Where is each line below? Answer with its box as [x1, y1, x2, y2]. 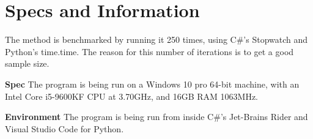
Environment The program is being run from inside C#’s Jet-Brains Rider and [5, 110, 308, 123]
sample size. [5, 57, 50, 70]
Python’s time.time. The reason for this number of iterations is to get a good [5, 45, 294, 58]
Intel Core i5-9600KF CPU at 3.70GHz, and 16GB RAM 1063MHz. [5, 89, 258, 102]
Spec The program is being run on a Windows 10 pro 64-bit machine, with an [5, 77, 300, 90]
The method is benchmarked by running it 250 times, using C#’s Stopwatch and [5, 33, 308, 46]
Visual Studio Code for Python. [5, 122, 124, 135]
